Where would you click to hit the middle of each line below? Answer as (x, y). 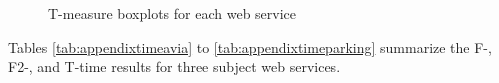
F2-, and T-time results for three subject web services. (174, 66)
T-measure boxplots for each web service (172, 13)
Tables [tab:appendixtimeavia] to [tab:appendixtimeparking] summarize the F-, (250, 46)
